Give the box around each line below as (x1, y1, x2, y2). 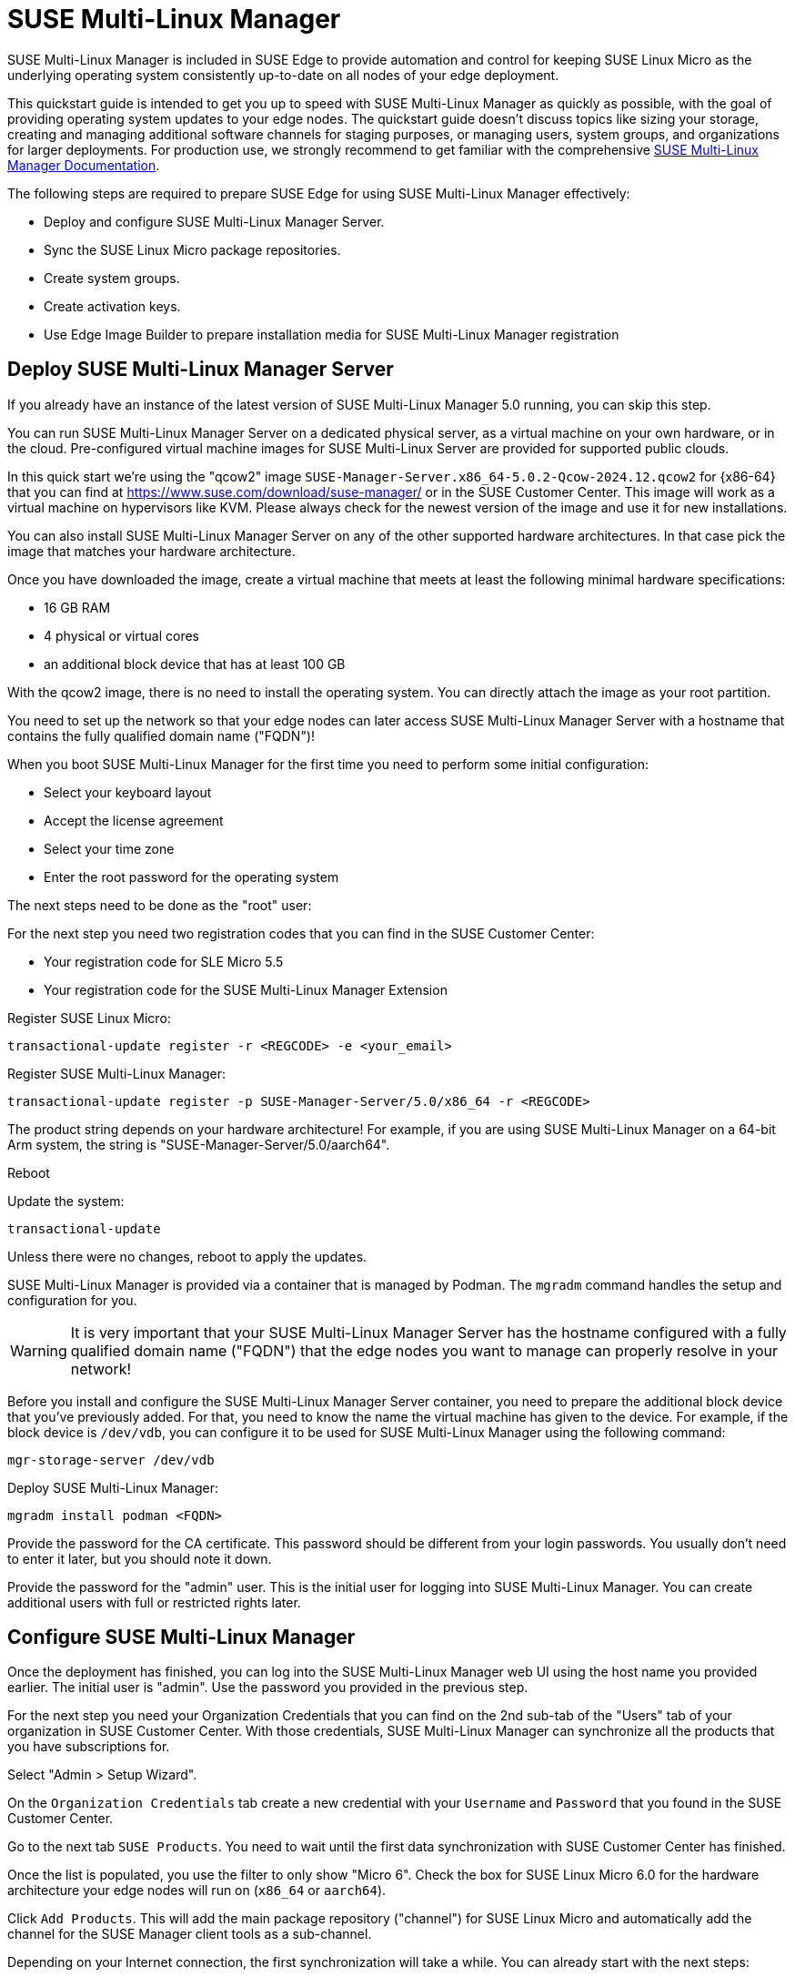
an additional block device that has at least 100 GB (44, 655, 346, 672)
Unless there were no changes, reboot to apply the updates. (7, 1248, 367, 1264)
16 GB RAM (44, 599, 111, 615)
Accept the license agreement (44, 812, 224, 828)
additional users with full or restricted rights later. (7, 1594, 301, 1610)
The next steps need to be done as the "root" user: (7, 897, 312, 913)
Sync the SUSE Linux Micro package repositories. (44, 241, 341, 258)
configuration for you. (7, 1292, 137, 1308)
